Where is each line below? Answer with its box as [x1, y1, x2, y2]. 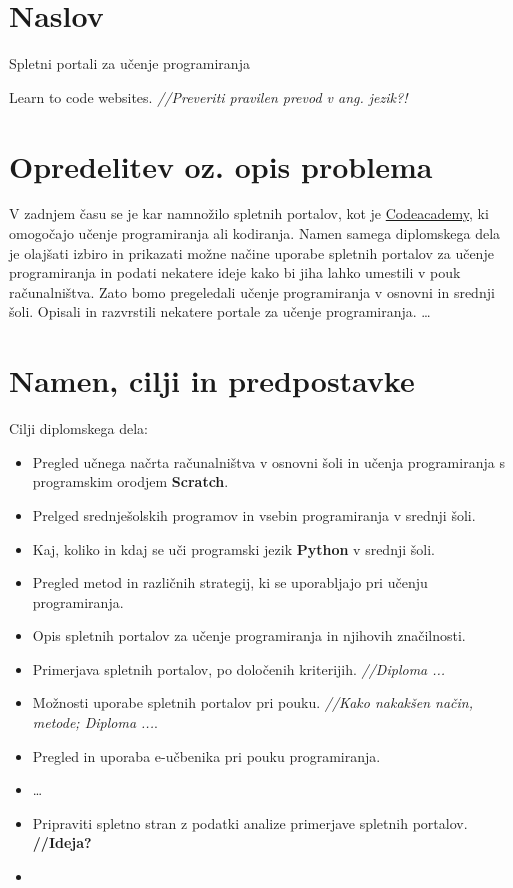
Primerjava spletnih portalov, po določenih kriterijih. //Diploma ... [32, 658, 446, 679]
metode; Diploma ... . [32, 712, 158, 733]
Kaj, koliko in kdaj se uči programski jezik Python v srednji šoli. [32, 538, 435, 559]
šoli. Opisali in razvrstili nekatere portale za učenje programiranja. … [9, 301, 431, 322]
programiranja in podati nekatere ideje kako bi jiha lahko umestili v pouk [9, 262, 461, 283]
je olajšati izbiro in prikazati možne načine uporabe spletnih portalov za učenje [9, 242, 494, 263]
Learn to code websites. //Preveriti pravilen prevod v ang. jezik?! [9, 86, 408, 107]
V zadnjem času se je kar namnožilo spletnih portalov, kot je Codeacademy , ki [9, 203, 489, 224]
